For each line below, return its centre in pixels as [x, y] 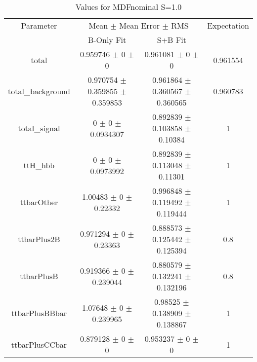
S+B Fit [171, 40]
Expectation [228, 25]
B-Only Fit [107, 40]
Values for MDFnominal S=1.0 [128, 7]
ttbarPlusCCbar [39, 344]
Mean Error [140, 25]
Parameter [39, 25]
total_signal [39, 128]
